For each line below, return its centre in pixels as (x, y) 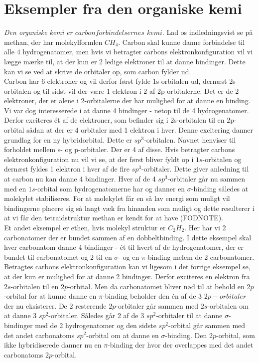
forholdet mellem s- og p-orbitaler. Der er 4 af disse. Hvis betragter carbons (120, 149)
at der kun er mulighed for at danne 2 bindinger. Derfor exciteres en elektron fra (127, 276)
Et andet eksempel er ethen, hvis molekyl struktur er (85, 227)
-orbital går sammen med (207, 325)
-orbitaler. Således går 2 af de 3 (96, 315)
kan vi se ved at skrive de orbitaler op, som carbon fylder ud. (98, 71)
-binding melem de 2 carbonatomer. (200, 257)
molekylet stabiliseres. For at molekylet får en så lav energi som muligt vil (117, 198)
